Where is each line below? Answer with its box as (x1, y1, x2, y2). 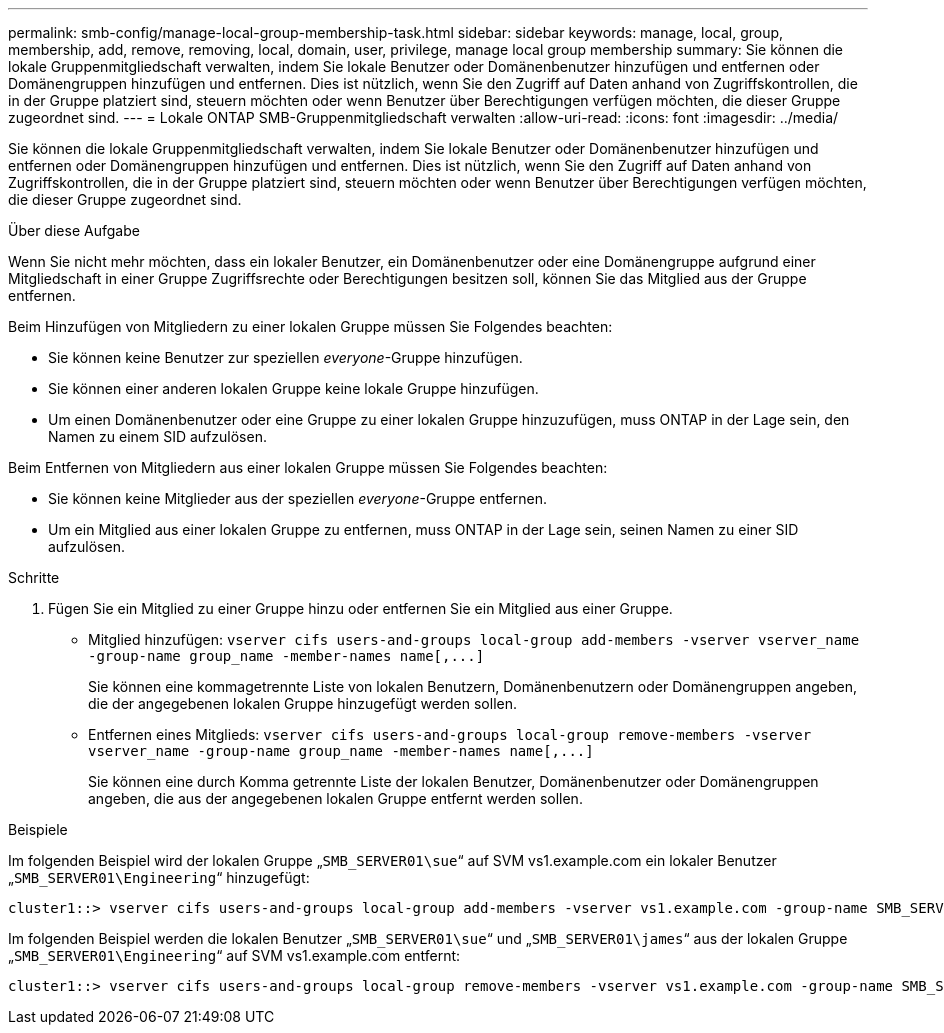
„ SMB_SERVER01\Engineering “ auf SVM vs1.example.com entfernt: (8, 947, 461, 964)
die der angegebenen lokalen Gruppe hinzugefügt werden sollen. (88, 695, 517, 712)
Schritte (8, 569, 60, 586)
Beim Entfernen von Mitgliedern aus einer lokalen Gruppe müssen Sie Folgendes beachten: (8, 459, 608, 476)
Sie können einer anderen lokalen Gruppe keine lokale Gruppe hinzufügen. (48, 380, 539, 397)
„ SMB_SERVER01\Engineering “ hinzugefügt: (8, 869, 310, 886)
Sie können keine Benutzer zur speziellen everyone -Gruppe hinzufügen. (48, 349, 523, 366)
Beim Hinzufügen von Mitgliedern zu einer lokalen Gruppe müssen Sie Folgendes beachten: (8, 318, 613, 335)
